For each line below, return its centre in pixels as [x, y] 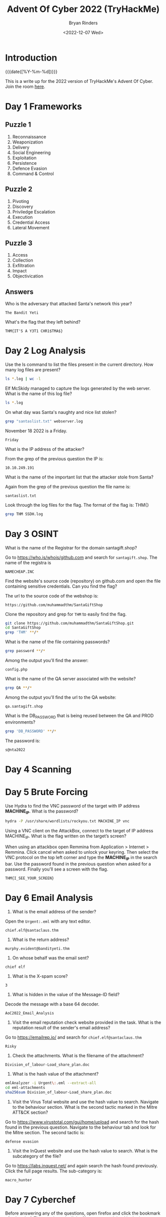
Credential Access [31, 222]
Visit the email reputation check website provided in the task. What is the [87, 1022]
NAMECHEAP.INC [20, 572]
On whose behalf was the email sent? [51, 958]
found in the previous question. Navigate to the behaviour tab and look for [81, 1127]
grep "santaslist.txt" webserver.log [44, 421]
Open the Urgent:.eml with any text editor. [48, 921]
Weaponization [28, 142]
